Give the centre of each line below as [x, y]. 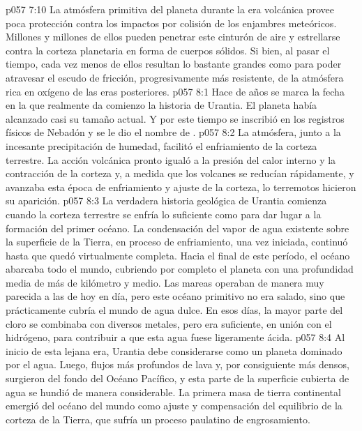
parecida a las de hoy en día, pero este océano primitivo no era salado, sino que [175, 296]
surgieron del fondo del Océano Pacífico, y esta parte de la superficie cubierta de [178, 378]
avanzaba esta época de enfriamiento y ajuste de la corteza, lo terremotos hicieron [181, 187]
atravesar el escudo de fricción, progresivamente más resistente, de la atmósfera [175, 77]
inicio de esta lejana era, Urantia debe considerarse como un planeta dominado [174, 350]
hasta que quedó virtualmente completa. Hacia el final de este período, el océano [178, 255]
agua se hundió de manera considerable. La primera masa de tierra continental [173, 392]
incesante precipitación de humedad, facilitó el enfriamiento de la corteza [161, 145]
